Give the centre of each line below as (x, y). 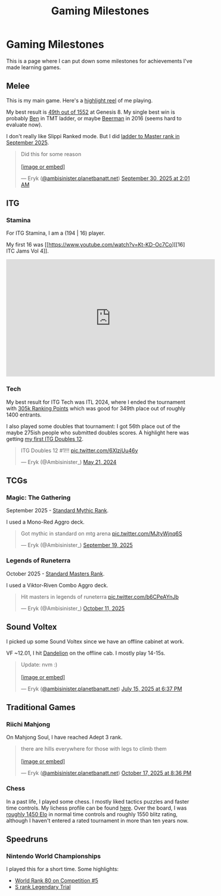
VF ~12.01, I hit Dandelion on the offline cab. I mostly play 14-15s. (86, 653)
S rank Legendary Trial (43, 887)
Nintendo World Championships (54, 856)
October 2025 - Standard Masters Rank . (55, 574)
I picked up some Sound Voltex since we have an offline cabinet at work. (95, 641)
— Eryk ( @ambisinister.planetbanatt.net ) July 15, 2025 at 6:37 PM (102, 689)
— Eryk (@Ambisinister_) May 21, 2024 (69, 462)
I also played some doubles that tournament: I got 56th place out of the (93, 426)
